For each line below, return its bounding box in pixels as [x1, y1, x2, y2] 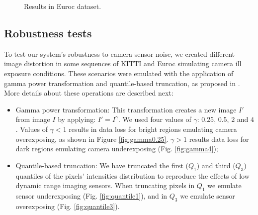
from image [15, 114, 50, 124]
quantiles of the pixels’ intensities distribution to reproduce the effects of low [15, 170, 250, 181]
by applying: [58, 114, 96, 124]
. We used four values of [118, 114, 191, 124]
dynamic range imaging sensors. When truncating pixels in [15, 180, 195, 191]
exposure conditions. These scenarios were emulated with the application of [4, 68, 234, 78]
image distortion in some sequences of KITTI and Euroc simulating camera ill [4, 58, 242, 69]
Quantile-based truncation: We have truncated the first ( [15, 160, 188, 170]
